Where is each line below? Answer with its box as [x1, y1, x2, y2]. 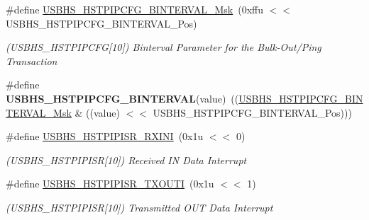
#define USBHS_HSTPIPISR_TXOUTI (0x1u [6, 176, 214, 191]
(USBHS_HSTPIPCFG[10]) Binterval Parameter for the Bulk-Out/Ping [6, 40, 321, 54]
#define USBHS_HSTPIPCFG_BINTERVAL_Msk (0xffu [6, 2, 264, 16]
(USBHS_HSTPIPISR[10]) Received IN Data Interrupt [6, 152, 247, 167]
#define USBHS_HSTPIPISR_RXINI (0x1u [6, 129, 204, 144]
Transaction [6, 53, 57, 68]
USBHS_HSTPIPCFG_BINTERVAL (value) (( [6, 91, 239, 105]
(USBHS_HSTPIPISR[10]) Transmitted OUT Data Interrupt [6, 199, 273, 214]
